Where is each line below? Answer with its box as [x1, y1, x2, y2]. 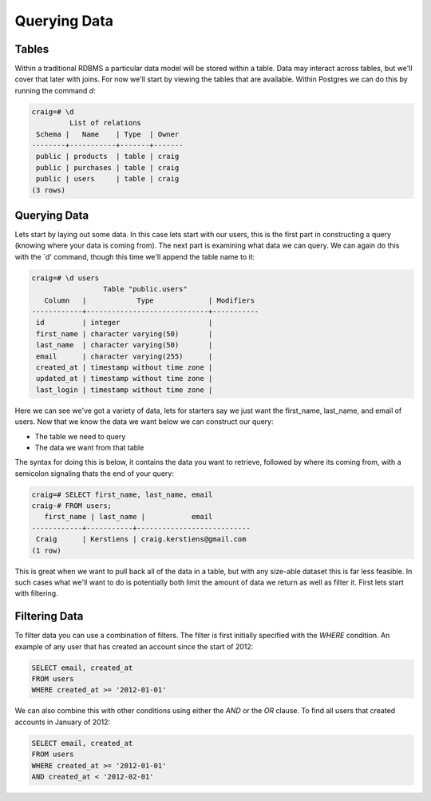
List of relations [69, 118, 141, 128]
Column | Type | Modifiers [44, 295, 255, 305]
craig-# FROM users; [31, 502, 112, 510]
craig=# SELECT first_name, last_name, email [31, 490, 213, 499]
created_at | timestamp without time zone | [36, 363, 213, 371]
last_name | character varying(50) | [36, 340, 213, 350]
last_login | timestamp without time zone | [36, 385, 213, 395]
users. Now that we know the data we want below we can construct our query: [14, 417, 274, 426]
